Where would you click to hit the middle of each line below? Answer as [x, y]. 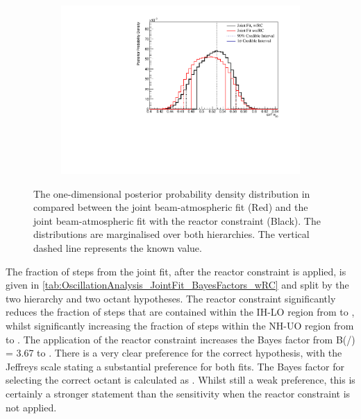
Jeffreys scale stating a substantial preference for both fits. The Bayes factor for [175, 366]
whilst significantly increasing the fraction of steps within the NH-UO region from [180, 326]
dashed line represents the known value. [118, 248]
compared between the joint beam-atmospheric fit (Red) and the [171, 207]
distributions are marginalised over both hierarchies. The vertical [171, 234]
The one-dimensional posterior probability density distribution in [172, 193]
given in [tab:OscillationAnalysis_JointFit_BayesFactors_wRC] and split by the [177, 285]
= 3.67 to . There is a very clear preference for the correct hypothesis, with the [174, 353]
